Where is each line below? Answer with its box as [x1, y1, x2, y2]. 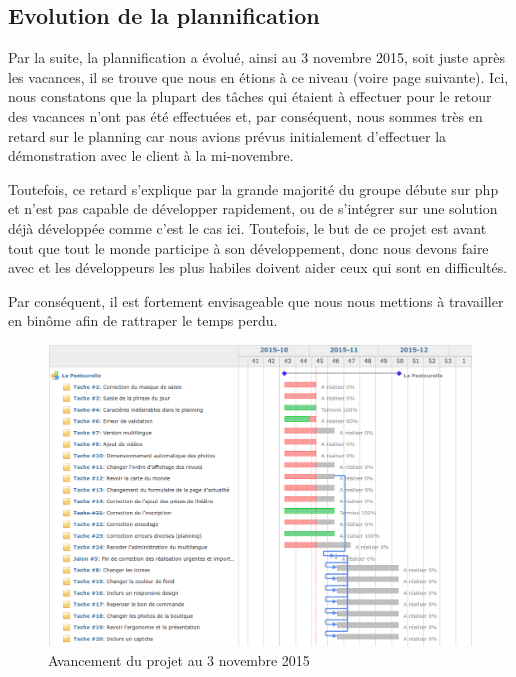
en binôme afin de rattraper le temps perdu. [8, 310, 278, 331]
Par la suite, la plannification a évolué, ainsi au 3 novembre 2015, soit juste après [8, 47, 505, 68]
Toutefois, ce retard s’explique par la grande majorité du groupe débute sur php [8, 178, 499, 199]
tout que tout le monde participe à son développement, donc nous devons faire [8, 237, 489, 258]
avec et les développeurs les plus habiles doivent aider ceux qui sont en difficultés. [8, 257, 508, 278]
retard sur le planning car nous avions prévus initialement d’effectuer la [8, 125, 447, 146]
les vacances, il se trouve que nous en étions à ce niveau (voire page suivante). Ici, [8, 66, 509, 87]
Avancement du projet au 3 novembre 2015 [48, 649, 310, 670]
